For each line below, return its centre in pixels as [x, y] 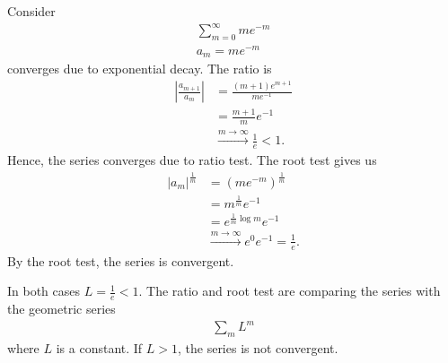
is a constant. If [99, 347]
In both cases [44, 291]
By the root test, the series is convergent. [121, 260]
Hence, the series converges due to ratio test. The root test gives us [192, 159]
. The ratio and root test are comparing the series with [290, 291]
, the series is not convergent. [258, 347]
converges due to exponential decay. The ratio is [140, 69]
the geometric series [61, 308]
